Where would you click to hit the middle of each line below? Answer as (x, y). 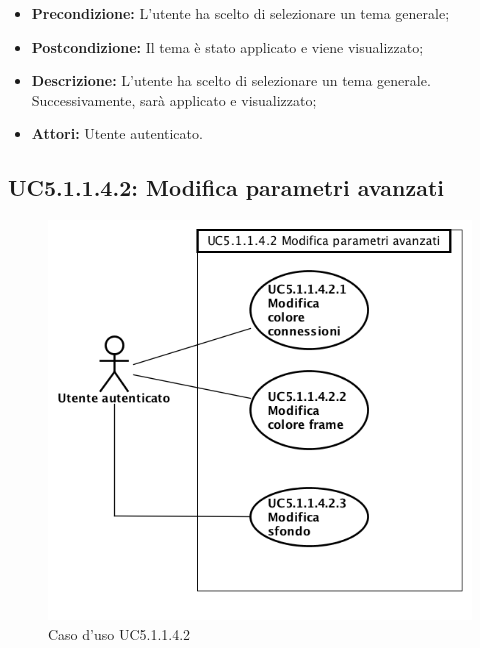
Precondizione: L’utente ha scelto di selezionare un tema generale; (240, 13)
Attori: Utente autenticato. (117, 133)
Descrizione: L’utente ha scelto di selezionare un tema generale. (231, 80)
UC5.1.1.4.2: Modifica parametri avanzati (226, 187)
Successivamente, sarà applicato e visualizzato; (174, 99)
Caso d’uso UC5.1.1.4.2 (119, 633)
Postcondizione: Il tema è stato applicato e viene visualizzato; (227, 46)
